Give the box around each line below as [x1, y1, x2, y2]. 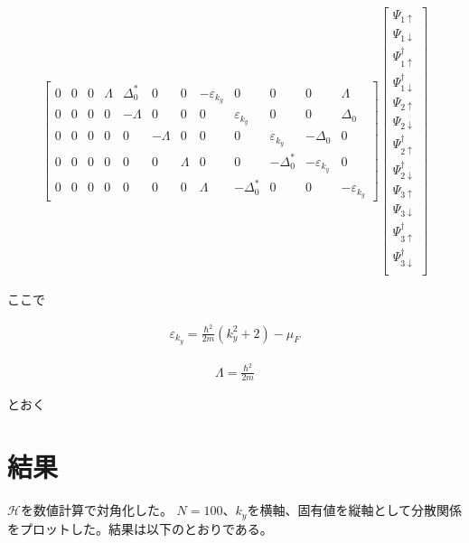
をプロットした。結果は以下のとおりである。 [7, 519, 273, 538]
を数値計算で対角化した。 [20, 501, 173, 520]
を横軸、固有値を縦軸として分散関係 [247, 501, 462, 520]
